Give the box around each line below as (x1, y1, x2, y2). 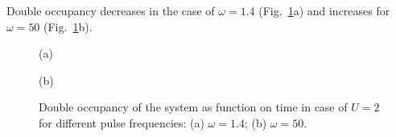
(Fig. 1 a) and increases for (258, 2, 390, 18)
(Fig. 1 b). (43, 18, 93, 34)
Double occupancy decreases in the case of (6, 2, 215, 18)
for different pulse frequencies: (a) (39, 114, 204, 131)
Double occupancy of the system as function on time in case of (39, 99, 348, 115)
